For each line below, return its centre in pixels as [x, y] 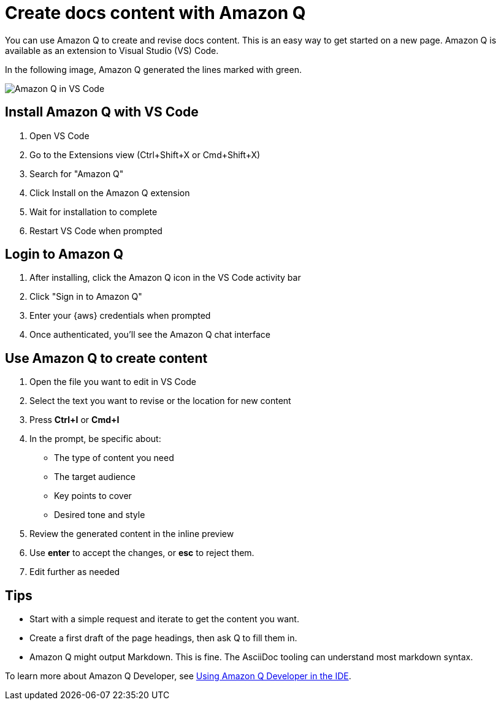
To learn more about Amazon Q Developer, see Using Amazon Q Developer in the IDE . [178, 676]
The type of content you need [114, 458]
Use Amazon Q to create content [106, 358]
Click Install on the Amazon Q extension [110, 192]
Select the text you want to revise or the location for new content [160, 401]
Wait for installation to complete [94, 211]
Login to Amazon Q [64, 254]
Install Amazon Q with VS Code [102, 112]
